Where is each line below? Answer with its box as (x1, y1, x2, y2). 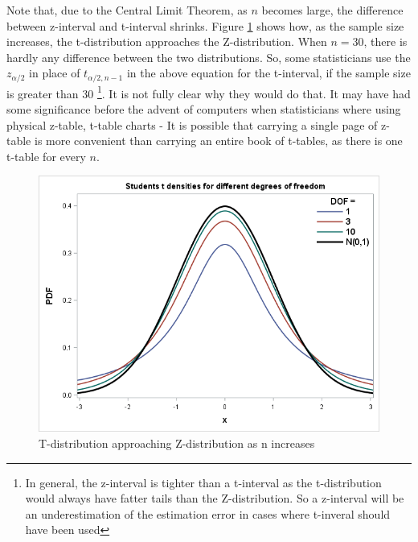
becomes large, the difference (261, 2, 404, 18)
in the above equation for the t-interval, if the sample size (126, 64, 411, 81)
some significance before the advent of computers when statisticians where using (6, 101, 401, 118)
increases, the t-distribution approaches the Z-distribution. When (6, 33, 327, 50)
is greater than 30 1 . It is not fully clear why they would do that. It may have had (6, 82, 411, 101)
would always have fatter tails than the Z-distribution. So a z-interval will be (25, 490, 404, 507)
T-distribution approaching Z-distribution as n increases (39, 435, 315, 452)
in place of (29, 64, 80, 81)
